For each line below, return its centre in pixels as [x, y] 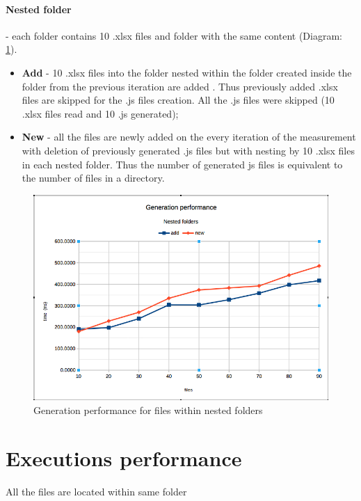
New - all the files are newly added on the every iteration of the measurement [189, 137]
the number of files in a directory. [93, 178]
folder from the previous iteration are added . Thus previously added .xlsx [180, 86]
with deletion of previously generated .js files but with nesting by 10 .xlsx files [188, 150]
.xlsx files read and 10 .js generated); [100, 113]
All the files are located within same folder [96, 491]
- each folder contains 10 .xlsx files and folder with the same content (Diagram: [174, 35]
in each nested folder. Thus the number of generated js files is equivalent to [182, 164]
